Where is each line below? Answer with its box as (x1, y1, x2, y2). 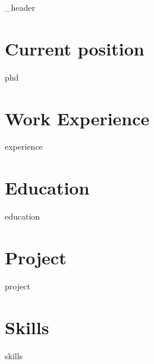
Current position (5, 36, 144, 60)
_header (5, 1, 35, 13)
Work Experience (5, 106, 150, 130)
